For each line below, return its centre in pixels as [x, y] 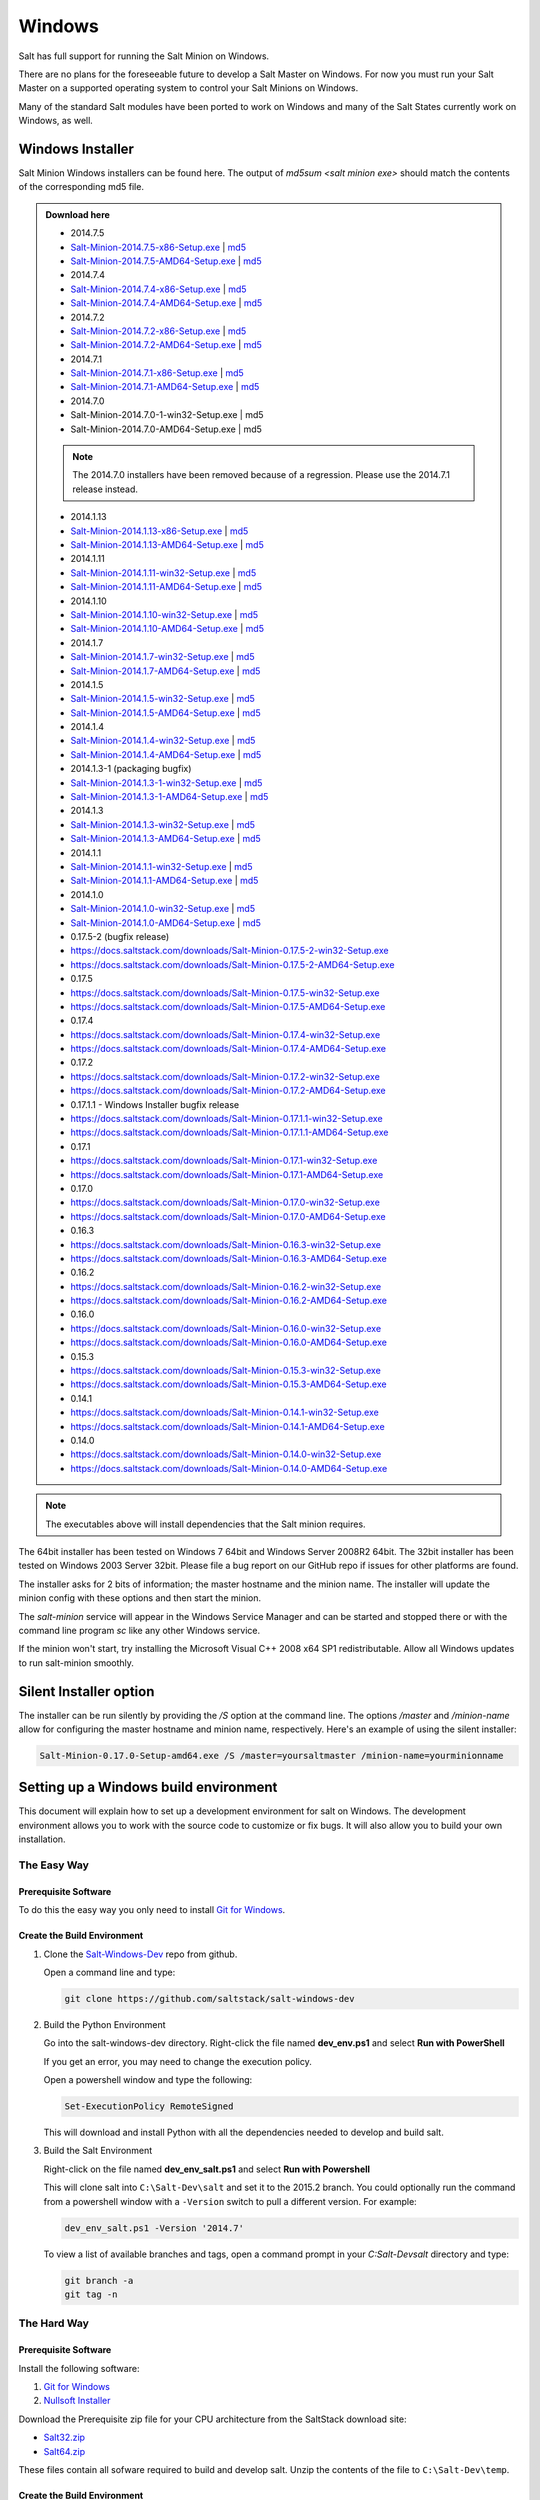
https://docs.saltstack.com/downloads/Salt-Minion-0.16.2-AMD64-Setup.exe [229, 1301]
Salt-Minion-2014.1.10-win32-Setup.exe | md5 [164, 614]
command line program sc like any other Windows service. [139, 1630]
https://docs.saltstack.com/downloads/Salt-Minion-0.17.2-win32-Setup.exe [225, 1076]
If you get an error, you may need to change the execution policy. [177, 2061]
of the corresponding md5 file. [81, 187]
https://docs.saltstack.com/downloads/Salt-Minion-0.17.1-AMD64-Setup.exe [227, 1174]
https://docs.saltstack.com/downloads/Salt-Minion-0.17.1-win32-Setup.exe [224, 1161]
